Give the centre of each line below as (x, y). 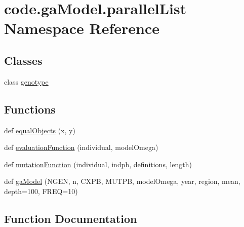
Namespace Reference (82, 28)
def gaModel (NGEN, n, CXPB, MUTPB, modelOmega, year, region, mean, (122, 181)
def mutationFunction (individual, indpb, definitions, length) (98, 164)
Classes (23, 60)
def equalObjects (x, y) (40, 130)
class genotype (26, 81)
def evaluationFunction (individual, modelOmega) (81, 147)
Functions (30, 109)
